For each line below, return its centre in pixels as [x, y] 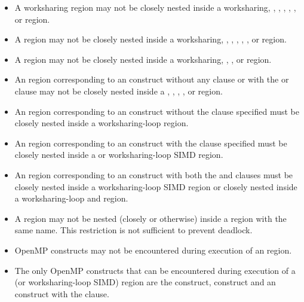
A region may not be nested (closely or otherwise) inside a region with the [151, 218]
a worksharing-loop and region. [71, 198]
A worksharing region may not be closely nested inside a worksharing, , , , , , [155, 7]
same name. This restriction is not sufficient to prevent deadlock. [133, 230]
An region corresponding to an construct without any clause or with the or [152, 79]
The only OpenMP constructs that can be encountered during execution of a [155, 270]
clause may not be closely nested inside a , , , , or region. [119, 91]
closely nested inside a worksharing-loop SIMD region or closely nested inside [156, 186]
